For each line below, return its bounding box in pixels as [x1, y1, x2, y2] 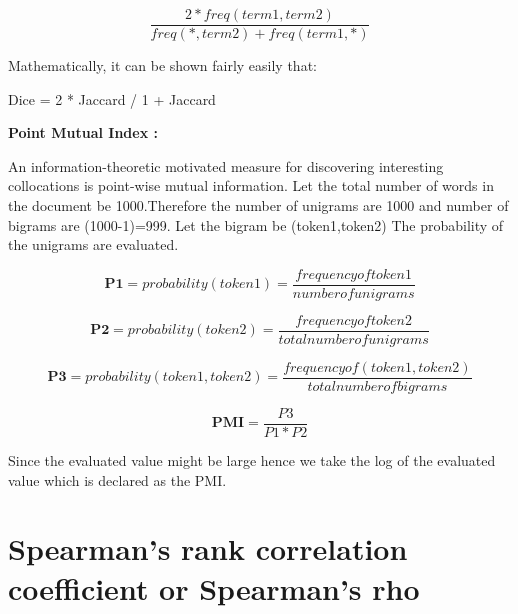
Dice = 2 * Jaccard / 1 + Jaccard [8, 88, 216, 109]
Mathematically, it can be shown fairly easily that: [8, 55, 317, 76]
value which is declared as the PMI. [8, 469, 227, 490]
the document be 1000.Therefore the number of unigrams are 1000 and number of [8, 195, 509, 216]
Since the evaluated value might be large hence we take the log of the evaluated [8, 450, 496, 471]
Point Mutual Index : [8, 122, 158, 143]
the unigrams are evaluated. [8, 234, 179, 255]
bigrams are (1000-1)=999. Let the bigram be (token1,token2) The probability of [8, 214, 504, 235]
